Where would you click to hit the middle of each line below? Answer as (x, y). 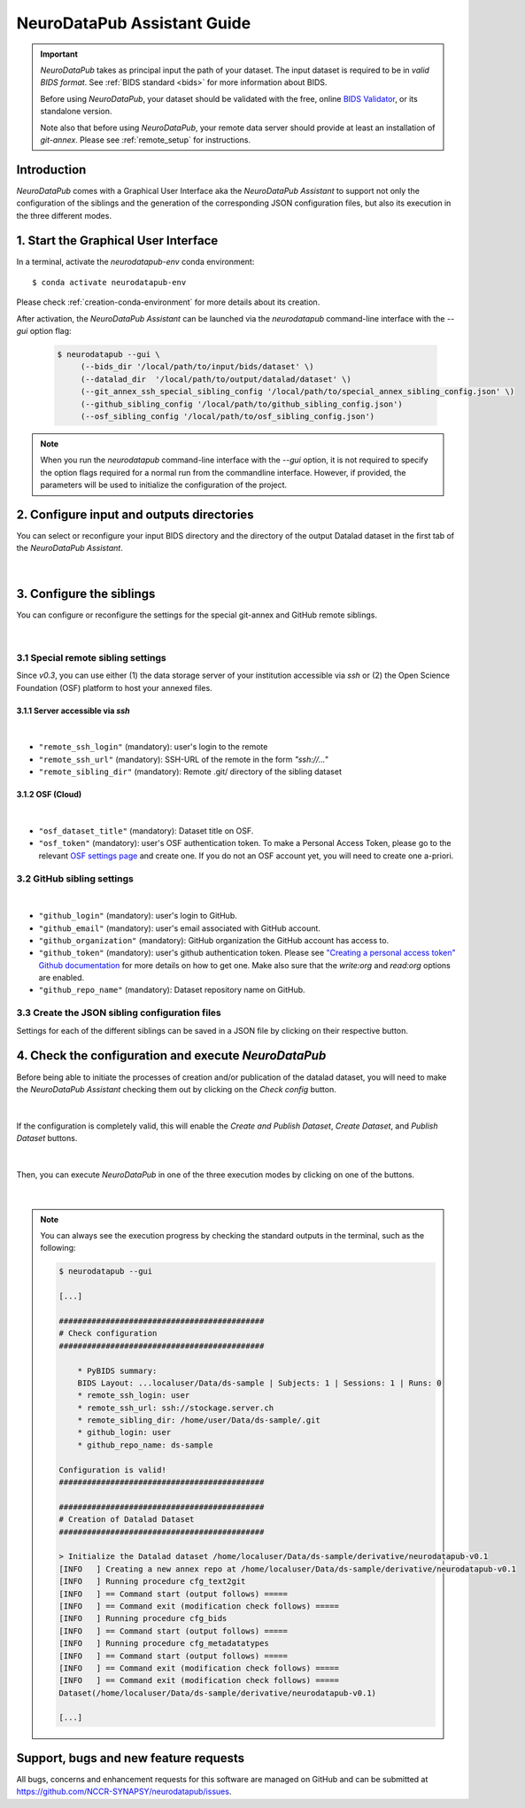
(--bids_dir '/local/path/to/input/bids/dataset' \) (197, 367)
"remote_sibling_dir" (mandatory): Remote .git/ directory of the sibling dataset (190, 772)
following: (58, 1248)
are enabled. (62, 978)
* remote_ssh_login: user (134, 1396)
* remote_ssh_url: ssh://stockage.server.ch (176, 1408)
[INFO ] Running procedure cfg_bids (143, 1618)
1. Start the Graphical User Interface (117, 241)
